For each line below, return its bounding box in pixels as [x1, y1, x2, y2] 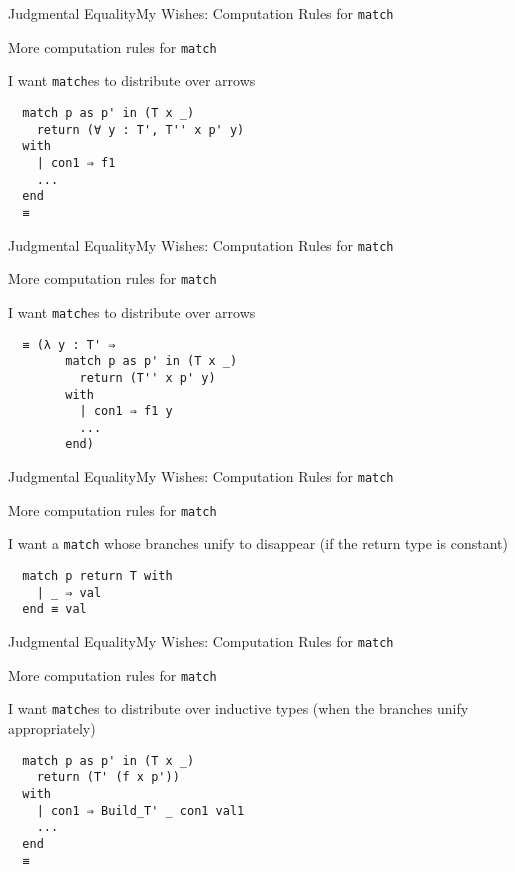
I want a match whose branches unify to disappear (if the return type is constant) [8, 533, 508, 554]
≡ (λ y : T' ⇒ [22, 337, 116, 352]
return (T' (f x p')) [36, 770, 180, 785]
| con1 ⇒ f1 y [79, 404, 173, 419]
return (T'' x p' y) [79, 370, 216, 385]
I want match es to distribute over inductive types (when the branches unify [8, 698, 469, 719]
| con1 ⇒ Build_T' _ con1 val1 [36, 803, 245, 818]
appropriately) [8, 718, 96, 739]
